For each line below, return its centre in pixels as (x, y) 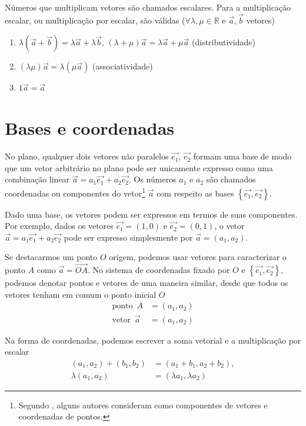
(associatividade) (122, 66)
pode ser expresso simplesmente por (128, 237)
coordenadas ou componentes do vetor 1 (75, 192)
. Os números (152, 179)
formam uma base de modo (242, 156)
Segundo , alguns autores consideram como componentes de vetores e (143, 405)
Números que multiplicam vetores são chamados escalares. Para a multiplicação (148, 7)
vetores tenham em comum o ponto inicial (81, 294)
